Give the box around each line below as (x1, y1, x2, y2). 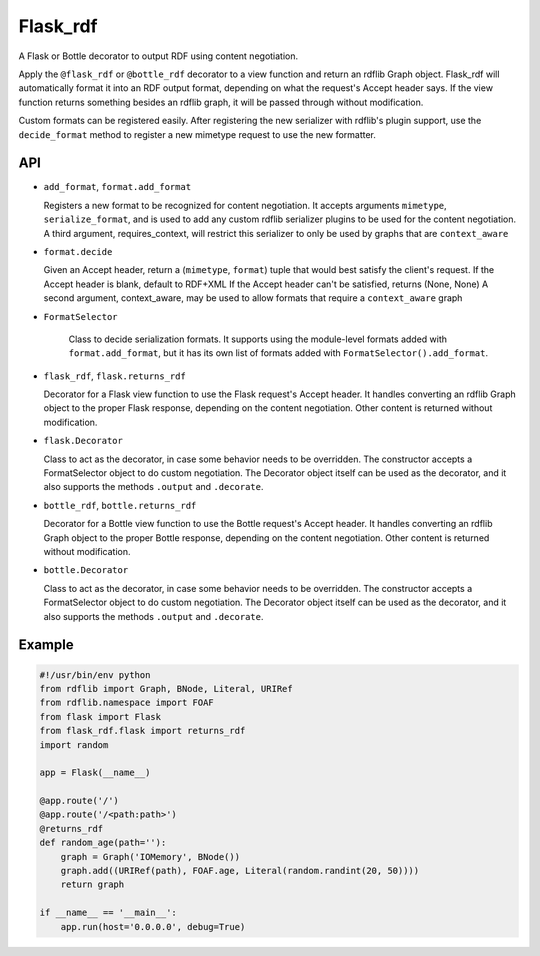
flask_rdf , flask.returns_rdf (43, 370, 187, 382)
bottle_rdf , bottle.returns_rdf (43, 499, 197, 511)
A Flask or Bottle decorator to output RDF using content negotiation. (18, 50, 299, 62)
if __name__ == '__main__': (39, 907, 177, 919)
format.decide (43, 246, 113, 257)
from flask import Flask (39, 711, 162, 722)
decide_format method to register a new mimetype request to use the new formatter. (18, 128, 377, 140)
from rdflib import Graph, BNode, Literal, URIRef (39, 683, 294, 694)
